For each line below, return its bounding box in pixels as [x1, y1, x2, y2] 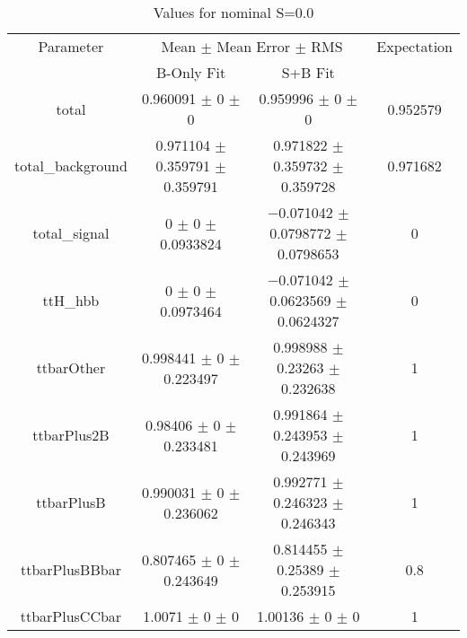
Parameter [38, 36, 104, 57]
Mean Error [216, 36, 291, 57]
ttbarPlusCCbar [20, 606, 122, 626]
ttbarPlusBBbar [20, 559, 121, 580]
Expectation [376, 36, 453, 57]
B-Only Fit [155, 62, 226, 83]
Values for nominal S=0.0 [153, 2, 314, 22]
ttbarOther [36, 357, 106, 378]
